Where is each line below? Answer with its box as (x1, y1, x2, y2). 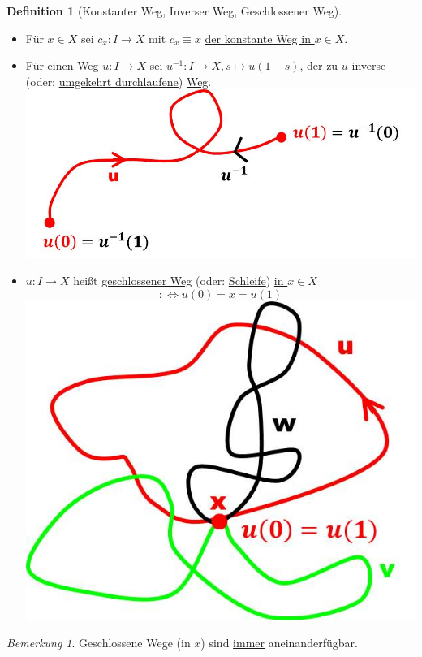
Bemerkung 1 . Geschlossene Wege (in (6, 634, 191, 651)
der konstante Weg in (205, 29, 311, 46)
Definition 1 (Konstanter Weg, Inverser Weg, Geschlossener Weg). (6, 2, 342, 19)
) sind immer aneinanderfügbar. (200, 634, 358, 651)
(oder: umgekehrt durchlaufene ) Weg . (25, 72, 212, 89)
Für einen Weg (25, 57, 99, 74)
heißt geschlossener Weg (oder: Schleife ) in (73, 272, 284, 289)
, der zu (299, 57, 338, 74)
